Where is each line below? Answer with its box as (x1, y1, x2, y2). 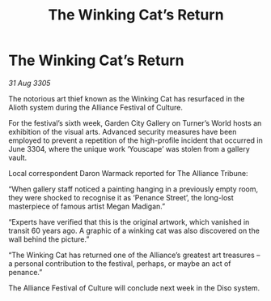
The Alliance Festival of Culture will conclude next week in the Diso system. (8, 282, 260, 293)
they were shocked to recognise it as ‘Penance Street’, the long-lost (8, 192, 235, 202)
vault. (8, 153, 28, 162)
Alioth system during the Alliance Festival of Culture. (8, 102, 184, 112)
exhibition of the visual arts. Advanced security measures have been (8, 127, 237, 136)
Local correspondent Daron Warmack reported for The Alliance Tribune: (8, 168, 248, 178)
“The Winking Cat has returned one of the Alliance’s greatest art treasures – (8, 250, 260, 260)
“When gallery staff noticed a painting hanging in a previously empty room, (8, 184, 259, 194)
